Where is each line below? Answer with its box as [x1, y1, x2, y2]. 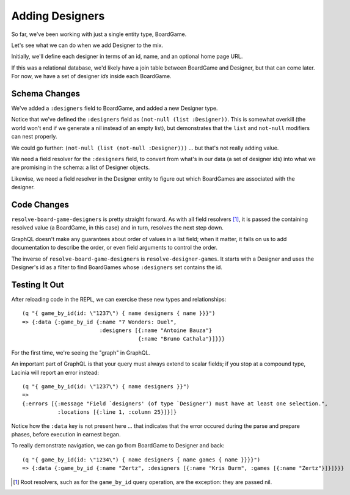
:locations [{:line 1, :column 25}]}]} [57, 409, 177, 416]
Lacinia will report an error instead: [11, 369, 99, 376]
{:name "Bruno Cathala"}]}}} [137, 336, 225, 342]
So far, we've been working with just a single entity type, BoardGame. [11, 31, 187, 38]
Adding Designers [11, 9, 105, 23]
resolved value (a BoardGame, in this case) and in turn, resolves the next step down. [11, 224, 224, 231]
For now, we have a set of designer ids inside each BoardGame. [11, 73, 172, 80]
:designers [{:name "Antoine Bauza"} [99, 327, 213, 334]
